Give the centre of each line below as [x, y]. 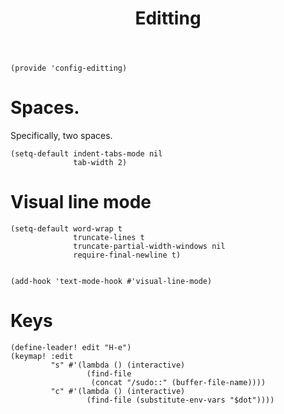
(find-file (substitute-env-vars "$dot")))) [180, 400]
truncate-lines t [109, 238]
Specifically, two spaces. [61, 136]
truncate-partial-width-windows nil [149, 247]
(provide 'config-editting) [69, 68]
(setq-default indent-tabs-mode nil [86, 154]
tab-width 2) [100, 163]
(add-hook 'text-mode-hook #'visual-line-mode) [111, 282]
